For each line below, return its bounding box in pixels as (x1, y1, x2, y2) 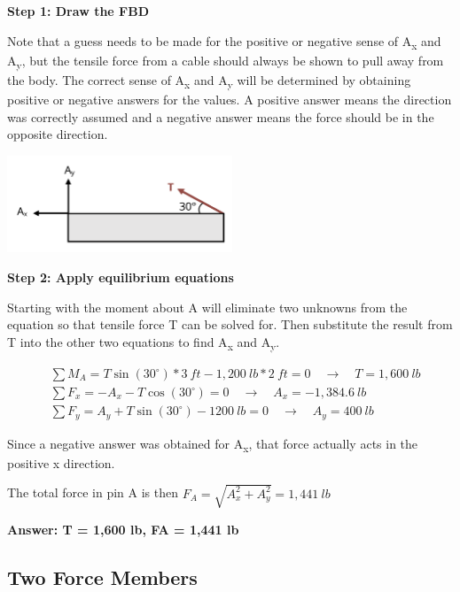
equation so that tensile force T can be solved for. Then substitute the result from (7, 315, 453, 334)
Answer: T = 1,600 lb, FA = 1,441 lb (7, 519, 239, 538)
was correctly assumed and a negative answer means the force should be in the (7, 107, 434, 126)
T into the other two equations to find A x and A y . (7, 332, 280, 353)
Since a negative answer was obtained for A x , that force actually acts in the (7, 434, 418, 455)
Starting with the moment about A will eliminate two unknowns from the (7, 297, 408, 316)
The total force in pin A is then (7, 483, 179, 502)
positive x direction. (7, 453, 115, 472)
